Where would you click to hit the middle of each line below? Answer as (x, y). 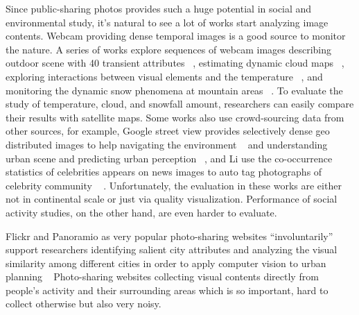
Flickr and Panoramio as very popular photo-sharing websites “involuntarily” (169, 236)
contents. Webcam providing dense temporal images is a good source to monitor (176, 36)
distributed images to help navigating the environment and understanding (167, 144)
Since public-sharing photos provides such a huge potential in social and (159, 8)
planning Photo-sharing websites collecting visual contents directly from (162, 276)
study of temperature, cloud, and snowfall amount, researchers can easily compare (180, 104)
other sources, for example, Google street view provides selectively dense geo (168, 131)
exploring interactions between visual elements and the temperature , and (164, 76)
